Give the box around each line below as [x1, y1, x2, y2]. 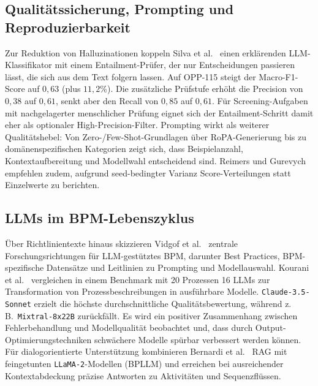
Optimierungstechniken [5, 333, 92, 346]
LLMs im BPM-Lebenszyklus [5, 208, 194, 227]
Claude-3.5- [261, 288, 310, 297]
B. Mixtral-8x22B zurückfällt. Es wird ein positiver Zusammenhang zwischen [5, 309, 298, 322]
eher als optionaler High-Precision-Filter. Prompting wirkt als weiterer [5, 118, 270, 131]
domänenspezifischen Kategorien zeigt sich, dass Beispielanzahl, [5, 142, 243, 155]
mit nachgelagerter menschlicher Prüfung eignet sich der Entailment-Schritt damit [5, 106, 314, 119]
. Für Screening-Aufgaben [211, 94, 308, 107]
